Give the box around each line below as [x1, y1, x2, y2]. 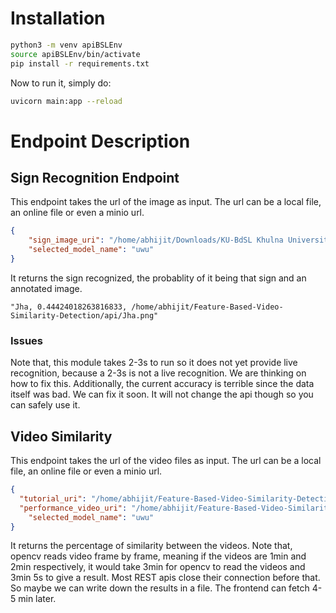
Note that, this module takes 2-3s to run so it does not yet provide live [10, 357, 298, 369]
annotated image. [10, 282, 83, 294]
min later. [18, 593, 57, 605]
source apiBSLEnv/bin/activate [10, 49, 141, 59]
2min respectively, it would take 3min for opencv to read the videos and [10, 561, 306, 573]
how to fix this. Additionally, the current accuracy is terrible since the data [10, 378, 315, 390]
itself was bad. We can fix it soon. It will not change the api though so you [10, 388, 314, 401]
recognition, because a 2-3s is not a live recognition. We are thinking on [10, 367, 307, 379]
